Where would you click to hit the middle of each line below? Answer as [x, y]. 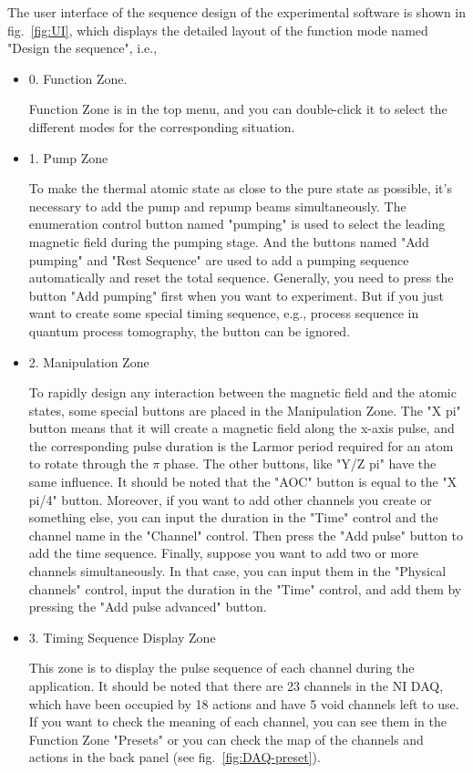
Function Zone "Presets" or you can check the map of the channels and [226, 739]
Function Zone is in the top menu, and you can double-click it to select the [238, 109]
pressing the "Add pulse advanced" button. [148, 607]
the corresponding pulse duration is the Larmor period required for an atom [241, 445]
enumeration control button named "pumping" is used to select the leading [237, 224]
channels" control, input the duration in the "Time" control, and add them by [245, 588]
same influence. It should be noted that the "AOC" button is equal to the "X [243, 482]
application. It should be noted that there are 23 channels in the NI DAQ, [236, 685]
